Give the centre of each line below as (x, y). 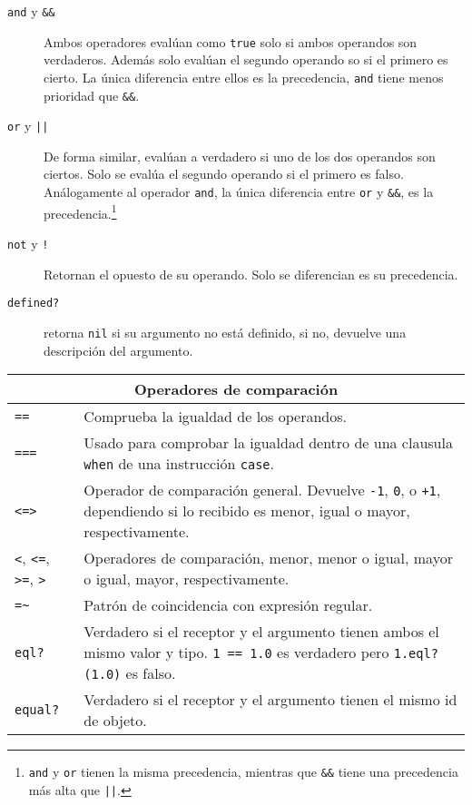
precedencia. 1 (80, 211)
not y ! (28, 243)
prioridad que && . (92, 95)
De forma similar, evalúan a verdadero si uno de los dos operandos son (240, 156)
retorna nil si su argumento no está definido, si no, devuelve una (225, 332)
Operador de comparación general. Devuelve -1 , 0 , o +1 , (262, 490)
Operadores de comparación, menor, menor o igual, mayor (268, 558)
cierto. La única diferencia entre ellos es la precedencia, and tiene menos (244, 77)
